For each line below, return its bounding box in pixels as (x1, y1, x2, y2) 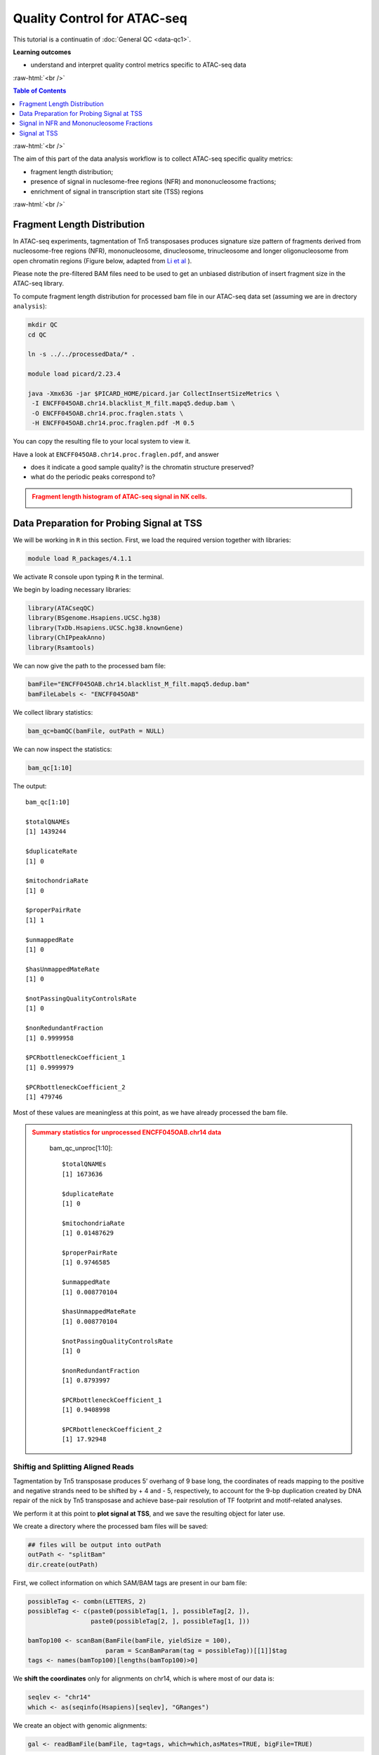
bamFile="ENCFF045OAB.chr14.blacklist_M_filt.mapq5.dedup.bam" (27, 680, 251, 688)
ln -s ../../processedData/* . (27, 350, 136, 358)
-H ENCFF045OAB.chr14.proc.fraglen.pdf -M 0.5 (32, 419, 194, 428)
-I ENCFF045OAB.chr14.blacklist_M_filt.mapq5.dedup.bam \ (32, 399, 235, 407)
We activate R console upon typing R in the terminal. (13, 572, 164, 581)
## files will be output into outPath (27, 1541, 161, 1549)
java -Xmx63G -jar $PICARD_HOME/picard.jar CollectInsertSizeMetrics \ (27, 390, 280, 397)
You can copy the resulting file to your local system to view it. (13, 437, 191, 446)
